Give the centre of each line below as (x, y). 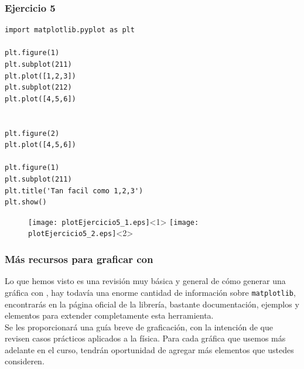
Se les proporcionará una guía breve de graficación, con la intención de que (139, 327)
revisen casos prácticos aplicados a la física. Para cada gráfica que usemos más (145, 338)
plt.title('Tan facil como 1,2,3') (74, 191)
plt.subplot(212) (38, 88)
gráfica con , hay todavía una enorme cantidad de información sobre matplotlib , (150, 292)
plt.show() (26, 202)
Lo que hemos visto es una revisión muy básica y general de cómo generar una (145, 281)
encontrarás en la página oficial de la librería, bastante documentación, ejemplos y (152, 304)
